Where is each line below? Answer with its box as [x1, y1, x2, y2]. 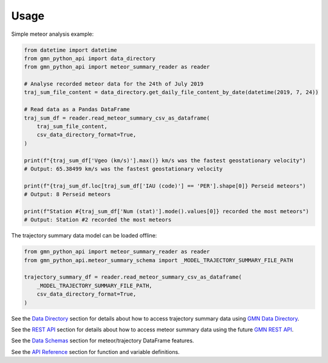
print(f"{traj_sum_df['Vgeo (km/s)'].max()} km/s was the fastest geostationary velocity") [24, 157, 306, 164]
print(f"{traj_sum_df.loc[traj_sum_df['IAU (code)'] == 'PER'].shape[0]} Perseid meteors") [24, 182, 306, 189]
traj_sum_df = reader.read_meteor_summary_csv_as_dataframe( [24, 114, 210, 121]
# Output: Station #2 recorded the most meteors [24, 216, 172, 223]
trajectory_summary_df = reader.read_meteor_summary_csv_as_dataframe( [24, 274, 242, 280]
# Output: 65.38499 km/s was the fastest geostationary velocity [24, 166, 223, 172]
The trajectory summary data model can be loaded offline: [11, 232, 157, 239]
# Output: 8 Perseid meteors [24, 191, 111, 198]
